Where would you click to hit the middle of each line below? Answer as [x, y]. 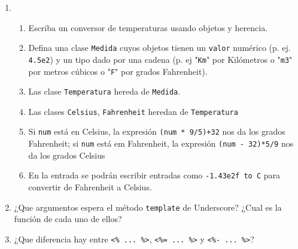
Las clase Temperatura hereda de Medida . [104, 91]
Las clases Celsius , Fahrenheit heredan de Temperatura [133, 111]
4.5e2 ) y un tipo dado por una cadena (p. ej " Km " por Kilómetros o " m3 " [160, 59]
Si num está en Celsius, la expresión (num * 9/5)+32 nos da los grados [157, 131]
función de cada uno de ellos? [68, 219]
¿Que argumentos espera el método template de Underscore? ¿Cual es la [148, 207]
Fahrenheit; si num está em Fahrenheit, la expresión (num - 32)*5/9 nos [161, 143]
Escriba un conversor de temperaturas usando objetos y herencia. [148, 27]
